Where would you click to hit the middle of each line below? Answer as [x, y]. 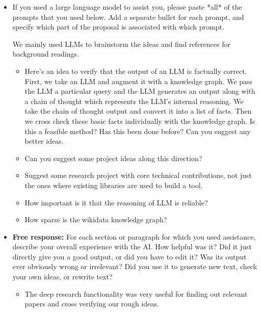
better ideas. [44, 141]
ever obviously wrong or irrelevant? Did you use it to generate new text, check [135, 266]
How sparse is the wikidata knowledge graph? [96, 219]
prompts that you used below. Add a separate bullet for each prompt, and [128, 17]
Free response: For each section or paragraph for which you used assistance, [134, 236]
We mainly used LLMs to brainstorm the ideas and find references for [121, 44]
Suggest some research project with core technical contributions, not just [138, 175]
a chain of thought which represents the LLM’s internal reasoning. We [134, 101]
